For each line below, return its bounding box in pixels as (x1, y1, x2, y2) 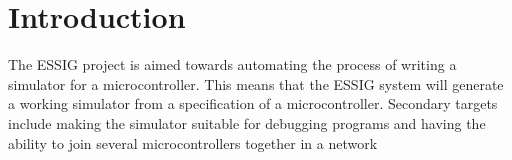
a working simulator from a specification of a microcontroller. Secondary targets (8, 93, 498, 114)
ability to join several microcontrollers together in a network (8, 132, 378, 153)
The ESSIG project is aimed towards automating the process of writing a (8, 54, 457, 75)
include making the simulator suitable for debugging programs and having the (8, 112, 486, 133)
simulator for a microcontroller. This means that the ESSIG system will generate (8, 73, 504, 94)
